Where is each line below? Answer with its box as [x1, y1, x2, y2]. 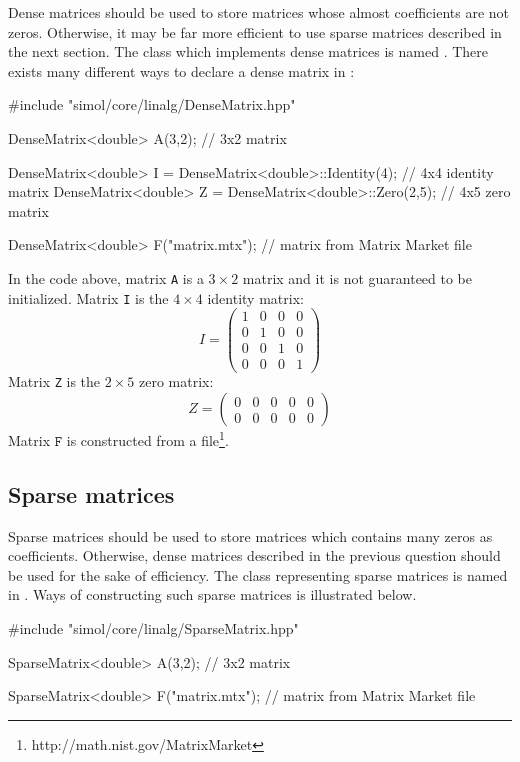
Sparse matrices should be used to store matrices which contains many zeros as [8, 525, 493, 546]
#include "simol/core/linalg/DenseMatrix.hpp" [8, 94, 296, 115]
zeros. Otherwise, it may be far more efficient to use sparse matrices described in [8, 21, 502, 42]
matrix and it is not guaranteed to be [242, 267, 473, 288]
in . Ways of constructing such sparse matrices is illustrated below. [8, 584, 417, 605]
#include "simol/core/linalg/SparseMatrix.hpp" [8, 617, 299, 638]
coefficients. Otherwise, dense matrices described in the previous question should [8, 545, 501, 566]
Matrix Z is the [8, 371, 101, 392]
